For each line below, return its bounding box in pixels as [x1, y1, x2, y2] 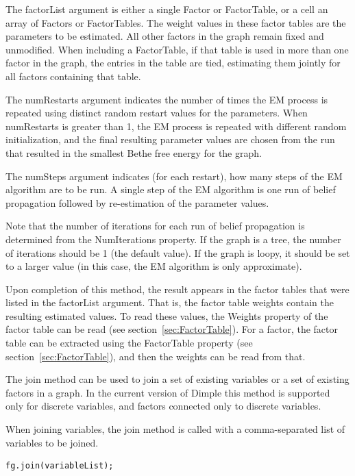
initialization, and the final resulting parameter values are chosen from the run [5, 132, 335, 147]
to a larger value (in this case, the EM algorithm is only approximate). [5, 259, 302, 273]
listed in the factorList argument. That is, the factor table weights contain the [5, 295, 334, 310]
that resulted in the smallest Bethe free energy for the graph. [5, 145, 262, 160]
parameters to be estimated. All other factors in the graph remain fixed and [5, 29, 324, 43]
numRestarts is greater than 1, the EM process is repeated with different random [5, 118, 347, 133]
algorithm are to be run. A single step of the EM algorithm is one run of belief [5, 182, 336, 197]
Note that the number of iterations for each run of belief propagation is [5, 218, 305, 233]
